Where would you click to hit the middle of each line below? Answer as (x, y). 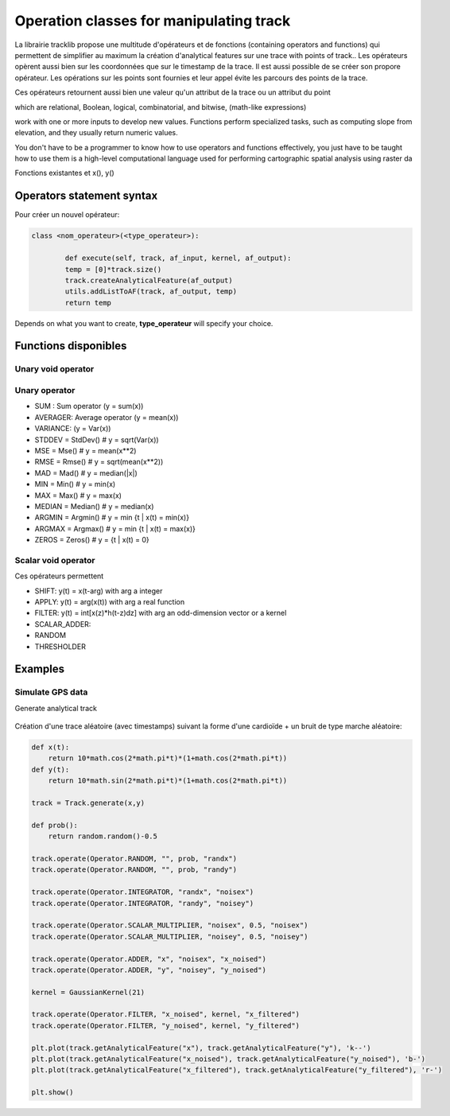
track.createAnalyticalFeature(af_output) (149, 280)
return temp (88, 303)
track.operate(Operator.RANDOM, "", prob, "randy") (134, 870)
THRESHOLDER (60, 646)
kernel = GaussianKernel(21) (88, 992)
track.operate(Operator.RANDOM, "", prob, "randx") (134, 859)
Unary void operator (54, 369)
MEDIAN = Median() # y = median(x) (94, 506)
